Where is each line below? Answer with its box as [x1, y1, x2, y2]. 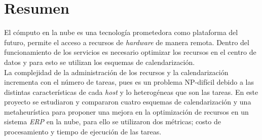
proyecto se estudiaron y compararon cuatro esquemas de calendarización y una [4, 96, 251, 107]
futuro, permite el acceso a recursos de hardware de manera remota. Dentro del [4, 37, 249, 47]
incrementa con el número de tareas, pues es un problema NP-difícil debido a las [4, 77, 254, 87]
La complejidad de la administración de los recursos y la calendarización [4, 66, 229, 77]
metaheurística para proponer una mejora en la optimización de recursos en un [4, 106, 249, 117]
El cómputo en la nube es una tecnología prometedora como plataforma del [4, 27, 238, 38]
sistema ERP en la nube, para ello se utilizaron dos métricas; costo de [4, 116, 221, 127]
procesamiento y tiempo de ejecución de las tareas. [4, 126, 162, 137]
